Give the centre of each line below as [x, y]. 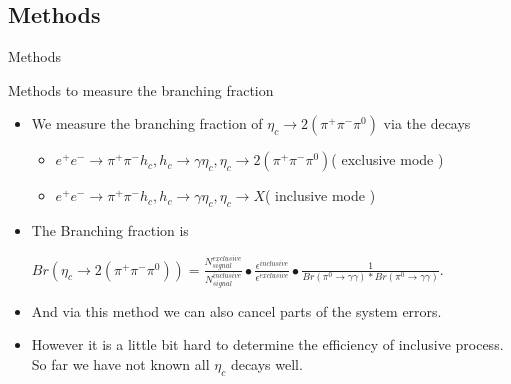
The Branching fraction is [110, 230]
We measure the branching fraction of [147, 123]
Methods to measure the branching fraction [141, 89]
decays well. [266, 363]
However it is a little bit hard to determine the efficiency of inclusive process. [267, 344]
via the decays [427, 123]
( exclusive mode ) [387, 159]
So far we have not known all [120, 363]
